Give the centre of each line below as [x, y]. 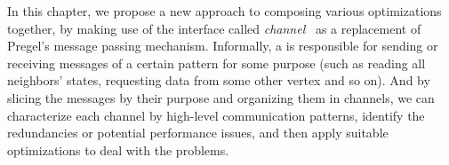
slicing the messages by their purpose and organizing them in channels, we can [221, 97]
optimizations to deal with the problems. [118, 149]
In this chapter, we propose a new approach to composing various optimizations [224, 11]
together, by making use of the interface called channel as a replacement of [214, 28]
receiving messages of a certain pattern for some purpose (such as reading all [216, 63]
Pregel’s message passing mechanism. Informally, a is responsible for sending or [223, 46]
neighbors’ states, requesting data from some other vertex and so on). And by [219, 80]
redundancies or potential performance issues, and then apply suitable [198, 133]
